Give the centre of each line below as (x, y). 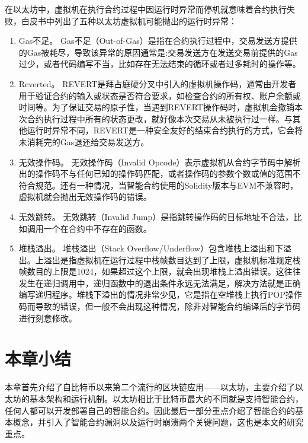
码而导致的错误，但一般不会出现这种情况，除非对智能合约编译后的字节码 (160, 306)
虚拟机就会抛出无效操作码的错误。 (85, 197)
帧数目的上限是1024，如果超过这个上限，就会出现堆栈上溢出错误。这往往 (160, 271)
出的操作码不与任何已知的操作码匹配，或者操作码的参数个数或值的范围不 (160, 173)
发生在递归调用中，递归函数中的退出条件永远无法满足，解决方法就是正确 (160, 283)
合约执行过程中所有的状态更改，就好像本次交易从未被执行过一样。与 (160, 118)
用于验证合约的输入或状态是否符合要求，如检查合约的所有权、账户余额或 (160, 95)
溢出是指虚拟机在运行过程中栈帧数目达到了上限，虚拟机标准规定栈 (172, 259)
